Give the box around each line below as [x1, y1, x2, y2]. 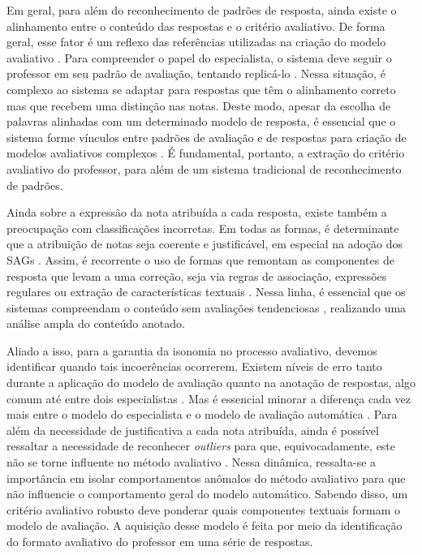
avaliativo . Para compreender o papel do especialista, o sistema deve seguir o [6, 49, 392, 66]
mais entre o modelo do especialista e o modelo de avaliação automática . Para [6, 406, 398, 423]
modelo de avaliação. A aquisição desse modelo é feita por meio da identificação [6, 517, 403, 534]
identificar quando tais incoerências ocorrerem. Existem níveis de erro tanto [6, 358, 382, 375]
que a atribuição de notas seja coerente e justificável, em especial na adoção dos [6, 235, 403, 252]
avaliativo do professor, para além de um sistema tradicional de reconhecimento [6, 160, 402, 177]
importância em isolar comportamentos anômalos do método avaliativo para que [6, 469, 406, 486]
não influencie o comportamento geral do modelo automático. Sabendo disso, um [6, 485, 408, 502]
